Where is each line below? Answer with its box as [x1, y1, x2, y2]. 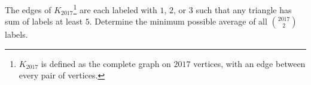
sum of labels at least [5, 15, 83, 28]
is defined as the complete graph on [41, 57, 171, 69]
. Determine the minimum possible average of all [89, 15, 267, 28]
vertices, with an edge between [193, 57, 306, 69]
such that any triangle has [196, 3, 292, 16]
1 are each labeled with [73, 2, 157, 16]
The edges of [5, 3, 51, 16]
